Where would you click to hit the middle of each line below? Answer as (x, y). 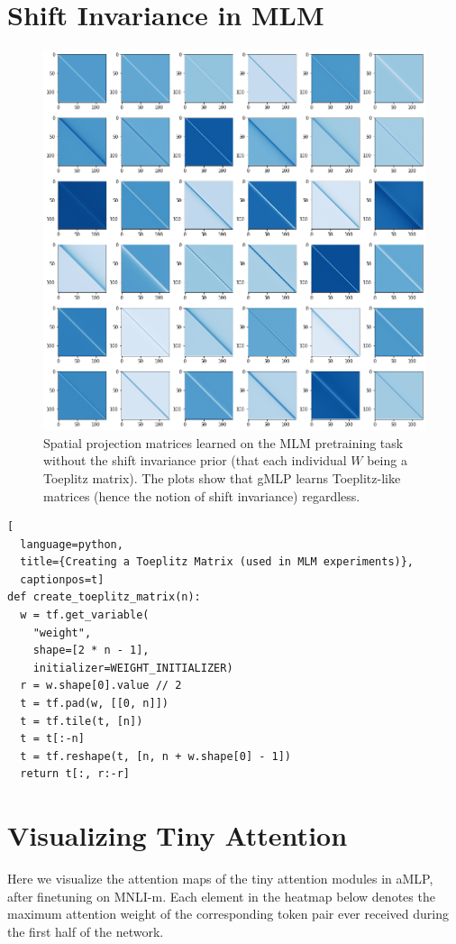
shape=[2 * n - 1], (91, 651)
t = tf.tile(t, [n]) (82, 721)
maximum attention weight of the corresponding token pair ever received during (228, 914)
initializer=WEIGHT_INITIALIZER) (133, 668)
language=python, (72, 544)
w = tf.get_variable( (85, 615)
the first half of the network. (86, 931)
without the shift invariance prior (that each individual (195, 460)
